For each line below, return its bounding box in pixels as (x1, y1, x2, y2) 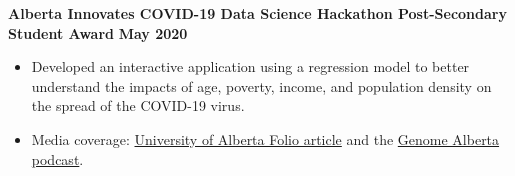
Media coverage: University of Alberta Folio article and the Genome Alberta (31, 128, 500, 149)
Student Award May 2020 (8, 22, 188, 43)
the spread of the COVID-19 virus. (31, 95, 245, 116)
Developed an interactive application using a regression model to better (31, 56, 470, 77)
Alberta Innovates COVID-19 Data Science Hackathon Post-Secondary (8, 3, 507, 23)
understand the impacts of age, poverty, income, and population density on (31, 75, 492, 96)
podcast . (31, 148, 84, 169)
